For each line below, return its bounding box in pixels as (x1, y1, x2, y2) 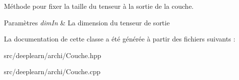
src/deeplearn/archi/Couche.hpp (4, 50, 101, 60)
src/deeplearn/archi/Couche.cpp (4, 66, 100, 77)
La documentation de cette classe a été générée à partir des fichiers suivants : (4, 34, 236, 44)
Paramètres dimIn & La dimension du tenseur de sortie (4, 17, 170, 27)
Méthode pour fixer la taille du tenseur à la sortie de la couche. (4, 1, 194, 11)
